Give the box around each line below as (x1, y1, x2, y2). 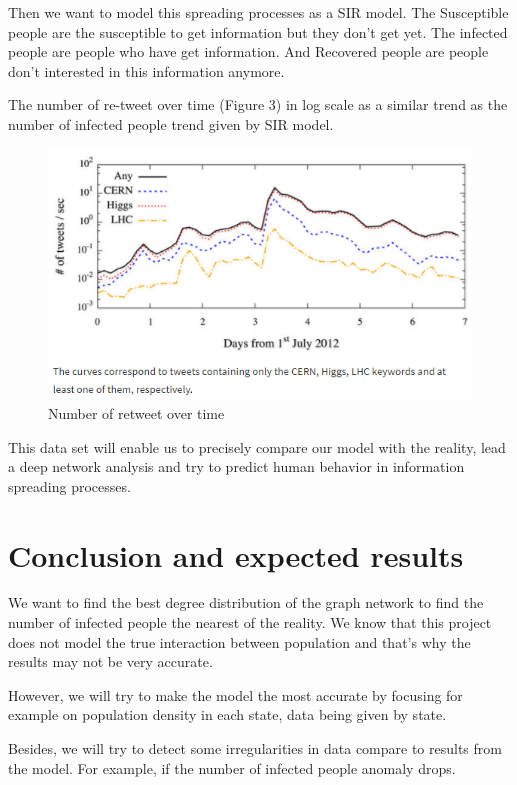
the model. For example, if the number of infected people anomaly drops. (8, 757, 456, 778)
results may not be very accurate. (8, 651, 213, 672)
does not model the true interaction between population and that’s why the (8, 631, 471, 652)
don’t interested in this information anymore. (8, 60, 285, 81)
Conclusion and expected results (8, 534, 464, 575)
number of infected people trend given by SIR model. (8, 113, 334, 134)
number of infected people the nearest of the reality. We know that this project (8, 612, 492, 633)
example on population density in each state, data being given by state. (8, 704, 447, 725)
